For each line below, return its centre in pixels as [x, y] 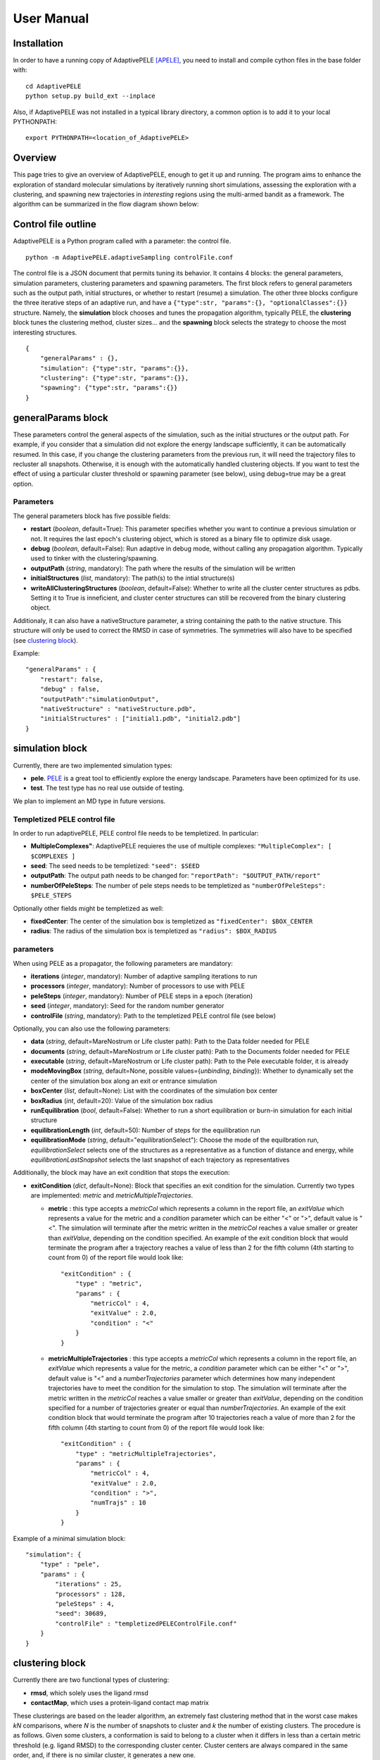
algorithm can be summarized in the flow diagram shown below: [106, 204]
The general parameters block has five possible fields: [92, 516]
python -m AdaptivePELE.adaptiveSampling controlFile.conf [129, 257]
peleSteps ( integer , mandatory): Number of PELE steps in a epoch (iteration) [142, 995]
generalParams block [61, 418]
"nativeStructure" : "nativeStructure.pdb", [118, 709]
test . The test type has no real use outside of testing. [107, 788]
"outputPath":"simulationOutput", [100, 699]
